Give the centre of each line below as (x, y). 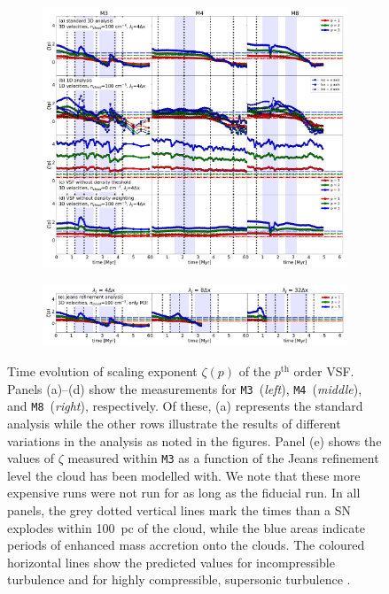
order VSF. (324, 371)
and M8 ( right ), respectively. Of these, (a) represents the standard (185, 406)
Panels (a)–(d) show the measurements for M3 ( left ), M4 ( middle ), (185, 388)
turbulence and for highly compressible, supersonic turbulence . (179, 579)
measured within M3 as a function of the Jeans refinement (223, 458)
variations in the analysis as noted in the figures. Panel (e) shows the (194, 440)
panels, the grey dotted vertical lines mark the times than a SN (179, 509)
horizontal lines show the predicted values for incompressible (171, 562)
